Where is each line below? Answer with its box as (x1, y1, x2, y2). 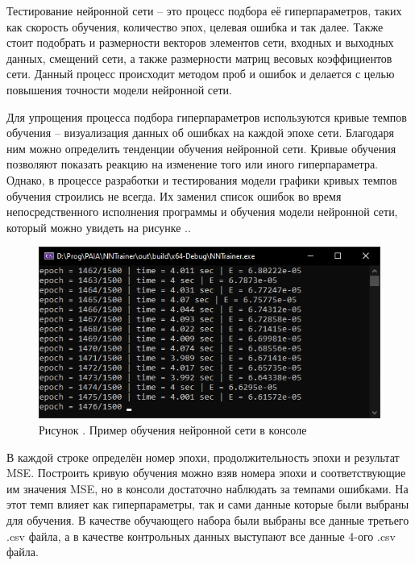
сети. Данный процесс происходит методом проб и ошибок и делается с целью (6, 65, 395, 82)
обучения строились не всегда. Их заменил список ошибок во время (6, 187, 342, 204)
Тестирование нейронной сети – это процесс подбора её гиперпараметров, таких (6, 2, 402, 19)
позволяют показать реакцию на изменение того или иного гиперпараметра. (6, 156, 379, 172)
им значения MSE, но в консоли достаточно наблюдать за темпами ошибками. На (6, 480, 409, 496)
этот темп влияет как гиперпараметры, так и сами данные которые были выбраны (6, 496, 409, 513)
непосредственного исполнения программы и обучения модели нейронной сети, (6, 203, 398, 220)
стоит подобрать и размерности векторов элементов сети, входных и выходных (6, 34, 394, 51)
